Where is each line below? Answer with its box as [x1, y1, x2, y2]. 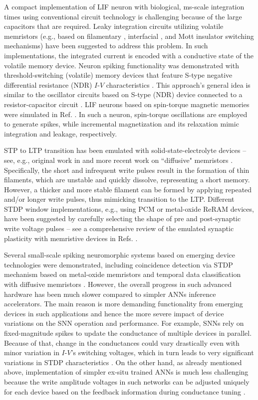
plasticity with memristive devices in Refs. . [4, 233, 138, 243]
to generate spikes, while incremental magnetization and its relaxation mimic [4, 119, 239, 129]
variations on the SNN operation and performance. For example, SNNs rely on [4, 318, 244, 328]
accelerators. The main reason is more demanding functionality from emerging [4, 298, 243, 309]
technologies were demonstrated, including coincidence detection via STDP [4, 259, 233, 269]
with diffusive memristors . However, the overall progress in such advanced [4, 279, 232, 289]
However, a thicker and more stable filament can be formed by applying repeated [4, 184, 252, 194]
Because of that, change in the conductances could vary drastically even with [4, 337, 240, 348]
